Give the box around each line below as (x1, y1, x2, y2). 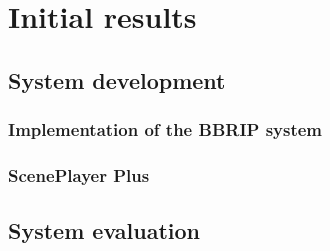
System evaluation (8, 215, 200, 246)
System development (8, 64, 226, 95)
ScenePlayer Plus (8, 162, 150, 187)
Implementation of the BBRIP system (8, 117, 323, 142)
